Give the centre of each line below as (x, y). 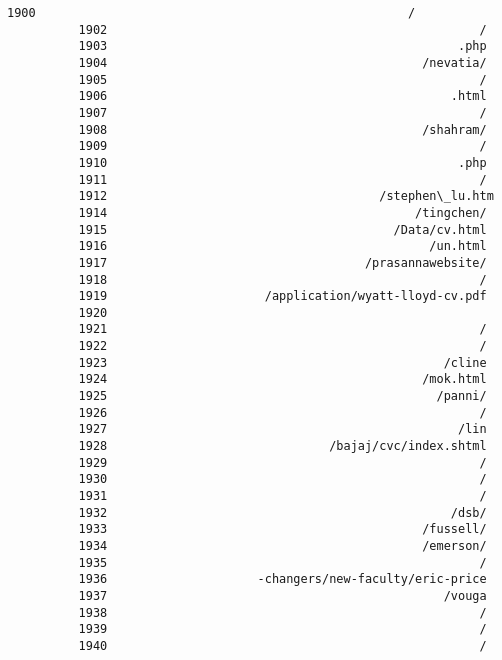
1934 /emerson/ (282, 546)
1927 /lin (282, 429)
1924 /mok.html (282, 379)
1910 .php (282, 162)
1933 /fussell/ (282, 529)
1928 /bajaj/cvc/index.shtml (282, 446)
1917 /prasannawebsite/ (282, 262)
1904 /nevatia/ (282, 62)
